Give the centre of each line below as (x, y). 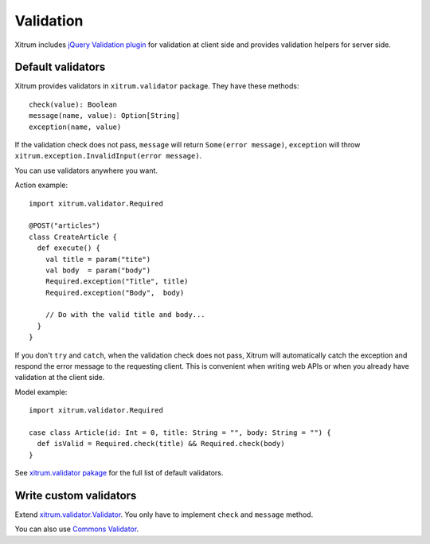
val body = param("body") (98, 270)
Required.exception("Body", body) (115, 292)
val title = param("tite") (98, 259)
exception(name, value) (75, 127)
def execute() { (69, 248)
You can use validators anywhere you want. (86, 170)
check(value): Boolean (73, 104)
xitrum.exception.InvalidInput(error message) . (108, 156)
